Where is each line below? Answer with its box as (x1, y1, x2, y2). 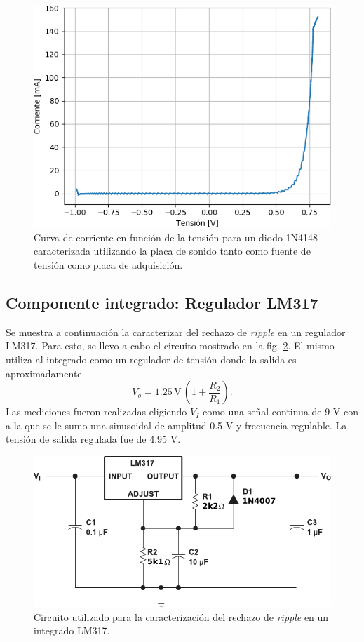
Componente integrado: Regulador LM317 (6, 292, 318, 314)
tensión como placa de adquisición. (34, 258, 183, 272)
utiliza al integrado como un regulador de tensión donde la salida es (6, 352, 297, 367)
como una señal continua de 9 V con (202, 404, 359, 419)
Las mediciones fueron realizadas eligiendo (6, 404, 187, 419)
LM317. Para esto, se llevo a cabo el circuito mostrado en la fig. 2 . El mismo (6, 338, 335, 353)
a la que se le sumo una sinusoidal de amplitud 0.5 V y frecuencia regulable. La (6, 417, 347, 432)
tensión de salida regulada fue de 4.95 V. (6, 432, 181, 446)
